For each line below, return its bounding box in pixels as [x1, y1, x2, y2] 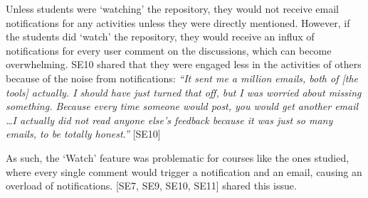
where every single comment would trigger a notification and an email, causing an [6, 164, 362, 179]
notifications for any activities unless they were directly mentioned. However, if [6, 15, 350, 30]
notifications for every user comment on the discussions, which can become [6, 43, 332, 57]
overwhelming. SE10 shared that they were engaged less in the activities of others [6, 57, 362, 72]
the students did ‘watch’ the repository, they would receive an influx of [6, 29, 315, 44]
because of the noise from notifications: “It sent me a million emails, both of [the [6, 70, 359, 85]
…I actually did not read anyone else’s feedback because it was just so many [6, 112, 333, 127]
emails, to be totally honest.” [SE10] [6, 126, 161, 141]
